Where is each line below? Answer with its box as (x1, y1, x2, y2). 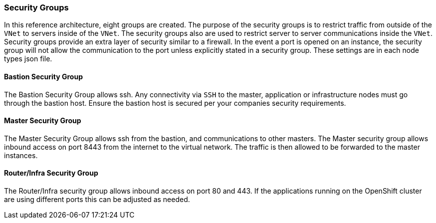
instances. (4, 151, 38, 160)
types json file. (4, 54, 52, 63)
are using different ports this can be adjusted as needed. (4, 195, 190, 204)
